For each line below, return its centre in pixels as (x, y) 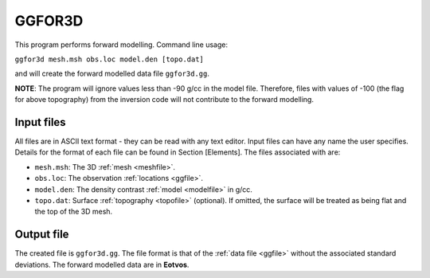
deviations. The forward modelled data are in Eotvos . (102, 264)
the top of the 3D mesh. (74, 212)
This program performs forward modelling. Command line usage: (121, 45)
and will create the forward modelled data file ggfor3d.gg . (112, 74)
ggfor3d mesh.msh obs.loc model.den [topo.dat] (109, 59)
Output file (42, 235)
